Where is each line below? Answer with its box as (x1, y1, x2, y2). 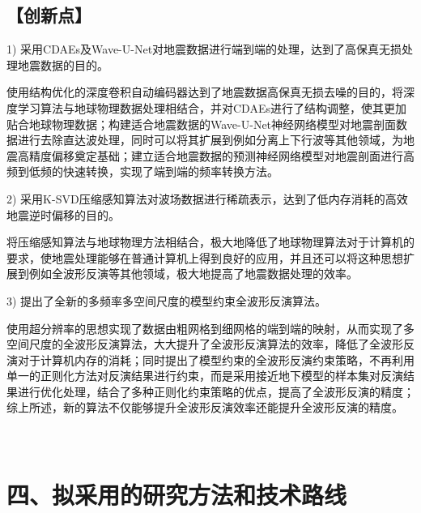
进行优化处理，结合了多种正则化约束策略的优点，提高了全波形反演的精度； (17, 383, 415, 400)
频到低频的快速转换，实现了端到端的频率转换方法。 (6, 163, 279, 180)
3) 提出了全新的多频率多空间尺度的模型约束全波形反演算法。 (6, 292, 327, 309)
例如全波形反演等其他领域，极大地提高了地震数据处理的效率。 (28, 265, 358, 282)
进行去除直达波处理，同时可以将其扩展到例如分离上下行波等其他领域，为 (17, 131, 403, 148)
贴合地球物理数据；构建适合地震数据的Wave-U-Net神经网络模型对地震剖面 (6, 115, 397, 132)
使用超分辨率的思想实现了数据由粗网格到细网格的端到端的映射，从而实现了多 (6, 319, 415, 336)
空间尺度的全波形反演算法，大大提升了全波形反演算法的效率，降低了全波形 (6, 336, 403, 353)
